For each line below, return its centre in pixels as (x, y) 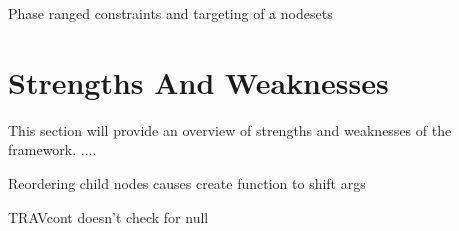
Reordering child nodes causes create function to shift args (187, 182)
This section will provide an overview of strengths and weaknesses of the (230, 129)
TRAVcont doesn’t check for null (108, 216)
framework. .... (52, 149)
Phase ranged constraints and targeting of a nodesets (170, 13)
